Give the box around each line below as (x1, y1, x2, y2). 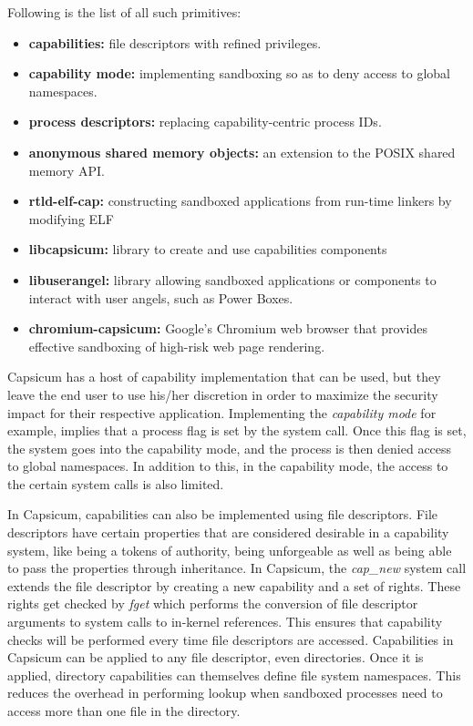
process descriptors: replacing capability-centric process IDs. (28, 112, 382, 131)
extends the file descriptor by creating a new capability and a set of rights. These (7, 576, 461, 595)
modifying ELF (28, 209, 114, 228)
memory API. (28, 160, 105, 179)
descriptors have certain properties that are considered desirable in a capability (7, 523, 449, 542)
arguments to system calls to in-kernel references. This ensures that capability (7, 612, 443, 631)
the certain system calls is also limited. (7, 474, 224, 493)
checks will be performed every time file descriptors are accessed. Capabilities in (7, 629, 454, 649)
